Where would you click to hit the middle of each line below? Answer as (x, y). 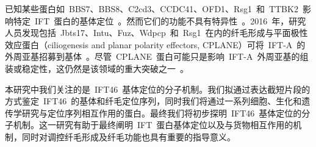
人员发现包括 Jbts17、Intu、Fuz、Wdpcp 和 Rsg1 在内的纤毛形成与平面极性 (156, 33)
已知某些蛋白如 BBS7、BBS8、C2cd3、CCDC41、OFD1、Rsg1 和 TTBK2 (152, 9)
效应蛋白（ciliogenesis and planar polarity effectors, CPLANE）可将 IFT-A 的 (155, 44)
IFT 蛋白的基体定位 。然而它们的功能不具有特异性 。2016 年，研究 (170, 20)
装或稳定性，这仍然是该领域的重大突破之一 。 (97, 68)
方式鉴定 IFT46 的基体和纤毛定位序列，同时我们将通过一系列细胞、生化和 (153, 101)
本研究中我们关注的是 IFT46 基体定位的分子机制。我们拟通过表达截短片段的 (158, 89)
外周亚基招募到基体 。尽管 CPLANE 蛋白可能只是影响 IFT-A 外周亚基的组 (157, 56)
